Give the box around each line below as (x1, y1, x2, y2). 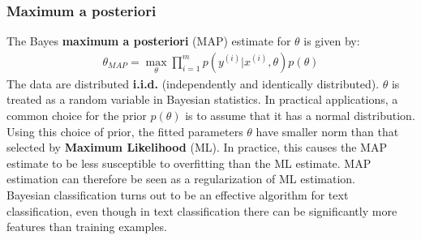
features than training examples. (6, 218, 167, 235)
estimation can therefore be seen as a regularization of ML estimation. (6, 170, 355, 187)
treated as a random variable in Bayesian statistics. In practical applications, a (6, 91, 398, 108)
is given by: (303, 32, 360, 49)
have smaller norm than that (256, 122, 399, 139)
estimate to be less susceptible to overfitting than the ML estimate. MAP (6, 154, 372, 171)
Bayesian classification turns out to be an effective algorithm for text (6, 186, 349, 203)
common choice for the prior (6, 107, 147, 124)
